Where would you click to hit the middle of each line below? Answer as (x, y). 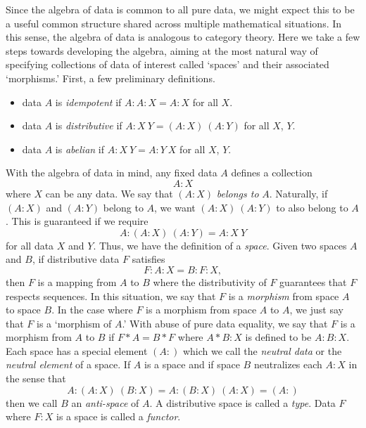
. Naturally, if (298, 193)
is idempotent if (88, 102)
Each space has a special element (77, 350)
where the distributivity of (210, 281)
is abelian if (80, 149)
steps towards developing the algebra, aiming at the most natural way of (162, 50)
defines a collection (272, 173)
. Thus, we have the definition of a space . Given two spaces (220, 245)
